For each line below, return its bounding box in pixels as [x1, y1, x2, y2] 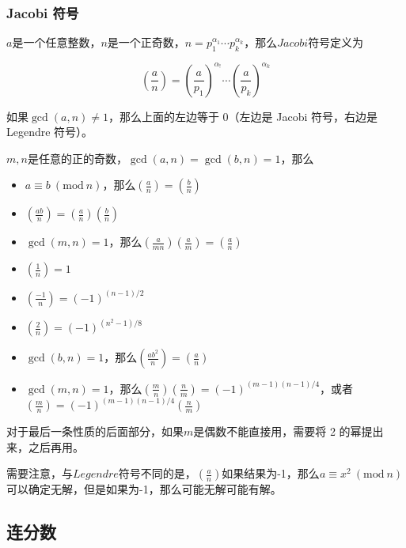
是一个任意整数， [12, 34, 101, 51]
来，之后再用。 [6, 438, 84, 455]
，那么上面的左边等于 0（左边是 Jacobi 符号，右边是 [108, 108, 378, 124]
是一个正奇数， [107, 34, 185, 51]
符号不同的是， [118, 465, 196, 482]
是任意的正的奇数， [27, 149, 127, 166]
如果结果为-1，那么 [222, 465, 320, 482]
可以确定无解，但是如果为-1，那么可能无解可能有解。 [6, 481, 282, 497]
